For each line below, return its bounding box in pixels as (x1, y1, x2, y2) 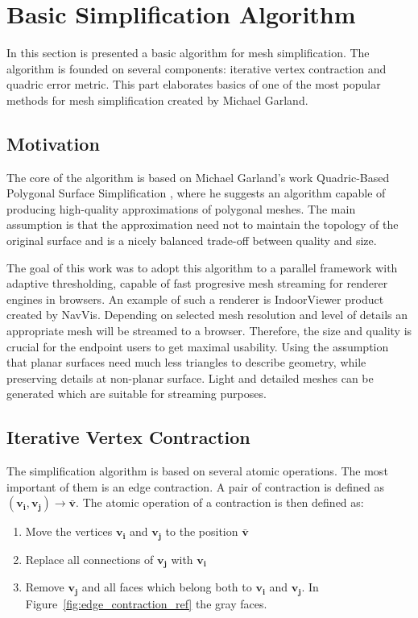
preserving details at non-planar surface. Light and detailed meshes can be (6, 369, 374, 386)
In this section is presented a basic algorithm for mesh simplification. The (6, 44, 370, 61)
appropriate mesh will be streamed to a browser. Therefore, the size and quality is (6, 322, 412, 339)
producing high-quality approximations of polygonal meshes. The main (6, 200, 356, 217)
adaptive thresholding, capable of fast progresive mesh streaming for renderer (6, 275, 388, 292)
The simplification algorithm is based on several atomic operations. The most (6, 462, 388, 479)
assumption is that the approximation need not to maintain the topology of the (6, 216, 399, 233)
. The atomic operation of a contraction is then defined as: (76, 494, 364, 511)
